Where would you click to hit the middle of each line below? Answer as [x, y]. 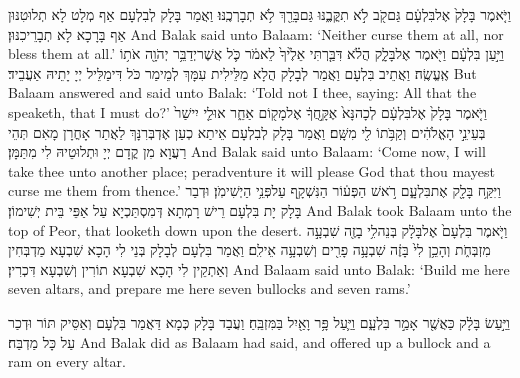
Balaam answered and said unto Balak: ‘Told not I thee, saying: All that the [242, 92]
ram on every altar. [67, 361]
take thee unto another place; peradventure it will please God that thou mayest [251, 170]
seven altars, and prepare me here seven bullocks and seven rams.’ [209, 288]
